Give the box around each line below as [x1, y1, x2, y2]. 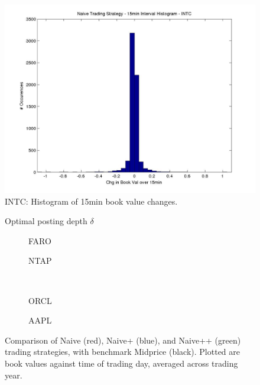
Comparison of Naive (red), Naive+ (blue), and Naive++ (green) [5, 334, 241, 346]
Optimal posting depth [5, 215, 87, 227]
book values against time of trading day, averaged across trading [5, 357, 238, 369]
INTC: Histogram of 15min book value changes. [5, 195, 178, 207]
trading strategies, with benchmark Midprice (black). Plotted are [5, 345, 240, 358]
